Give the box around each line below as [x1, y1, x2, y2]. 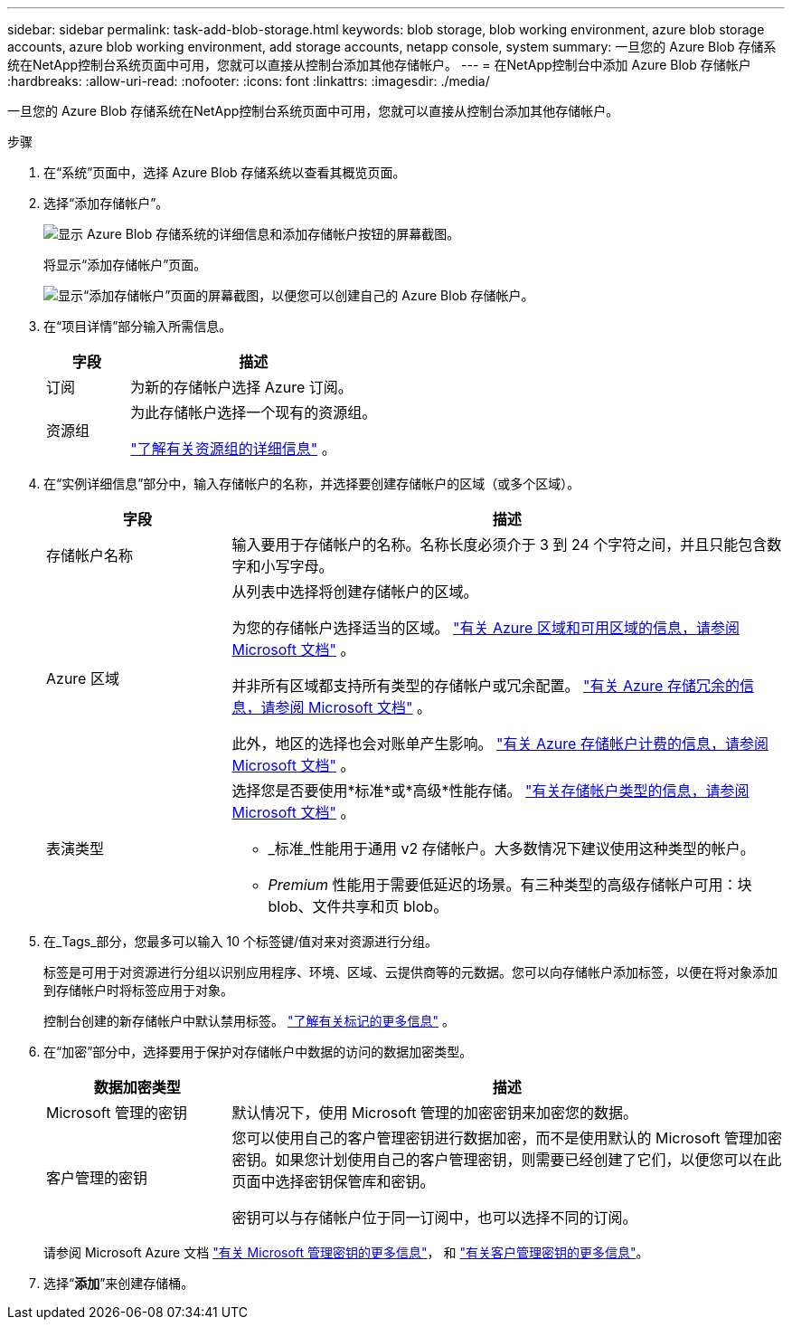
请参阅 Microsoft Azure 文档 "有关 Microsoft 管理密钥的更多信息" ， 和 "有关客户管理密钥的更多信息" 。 [43, 1245, 649, 1260]
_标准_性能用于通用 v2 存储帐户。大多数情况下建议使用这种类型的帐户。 [268, 839, 755, 858]
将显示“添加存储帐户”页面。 [43, 257, 207, 272]
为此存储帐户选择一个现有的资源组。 [130, 403, 377, 422]
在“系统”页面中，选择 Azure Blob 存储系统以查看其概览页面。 [43, 165, 406, 180]
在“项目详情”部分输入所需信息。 [43, 318, 232, 334]
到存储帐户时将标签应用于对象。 [43, 982, 233, 998]
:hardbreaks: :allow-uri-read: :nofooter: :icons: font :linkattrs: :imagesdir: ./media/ [7, 73, 490, 89]
